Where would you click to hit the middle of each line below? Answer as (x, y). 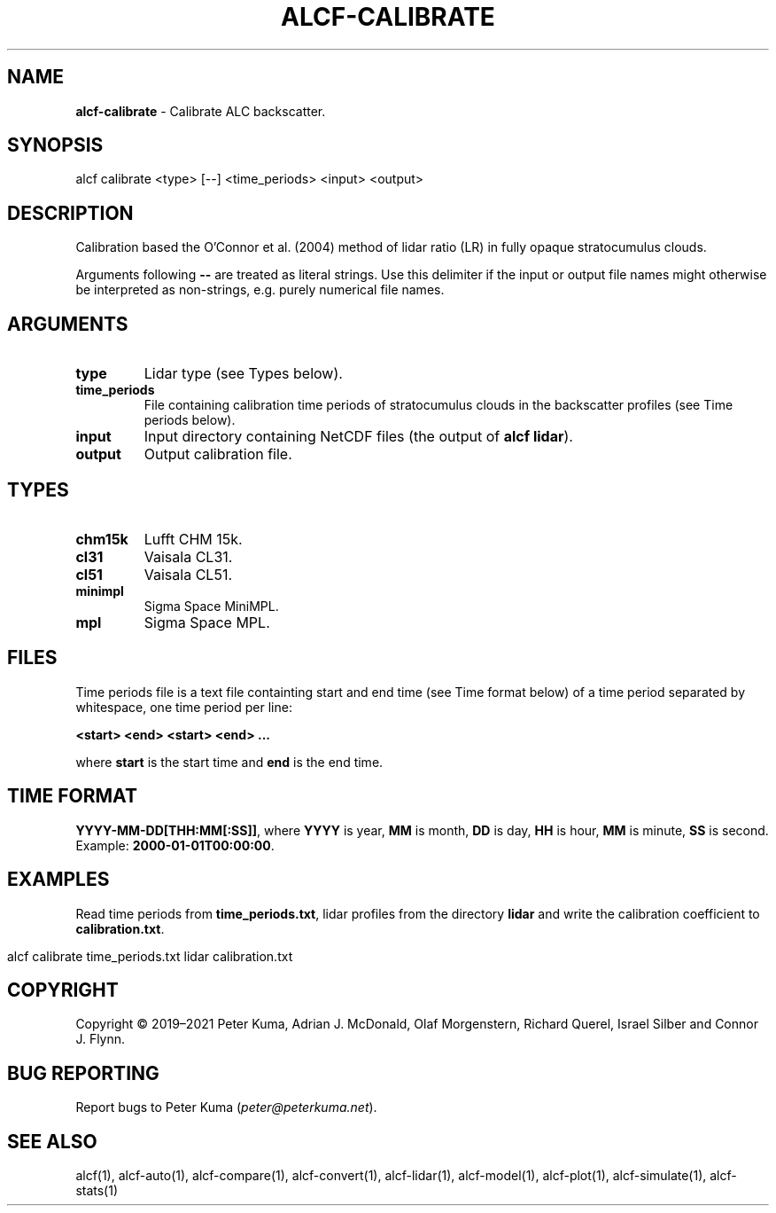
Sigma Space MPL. (207, 622)
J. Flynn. (101, 1039)
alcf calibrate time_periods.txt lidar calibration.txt (150, 956)
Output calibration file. (218, 454)
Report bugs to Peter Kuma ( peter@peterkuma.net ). (226, 1107)
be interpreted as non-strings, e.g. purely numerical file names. (260, 290)
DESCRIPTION (70, 213)
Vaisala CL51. (188, 574)
